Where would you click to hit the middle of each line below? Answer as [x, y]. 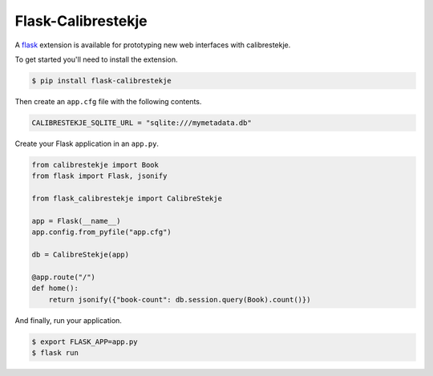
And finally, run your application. [68, 320]
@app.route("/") [64, 277]
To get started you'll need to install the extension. [96, 59]
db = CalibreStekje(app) [81, 254]
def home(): [55, 288]
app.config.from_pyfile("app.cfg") [101, 232]
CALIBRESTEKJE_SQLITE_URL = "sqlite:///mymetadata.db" [142, 123]
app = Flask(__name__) [76, 221]
